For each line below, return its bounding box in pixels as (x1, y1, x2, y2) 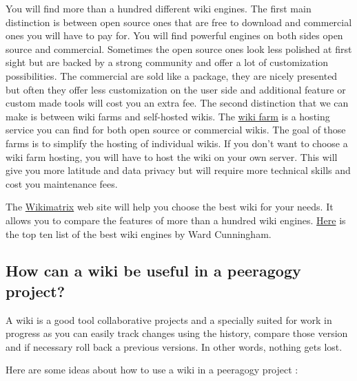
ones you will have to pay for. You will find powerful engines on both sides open (6, 28, 343, 43)
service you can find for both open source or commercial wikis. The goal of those (6, 122, 346, 137)
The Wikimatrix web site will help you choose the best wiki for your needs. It (6, 199, 334, 214)
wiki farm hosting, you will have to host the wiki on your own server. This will (6, 149, 338, 164)
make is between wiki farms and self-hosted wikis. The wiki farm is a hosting (6, 109, 330, 123)
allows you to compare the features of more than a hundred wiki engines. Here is (6, 213, 346, 227)
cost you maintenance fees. (6, 176, 118, 190)
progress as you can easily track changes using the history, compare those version (6, 326, 348, 340)
